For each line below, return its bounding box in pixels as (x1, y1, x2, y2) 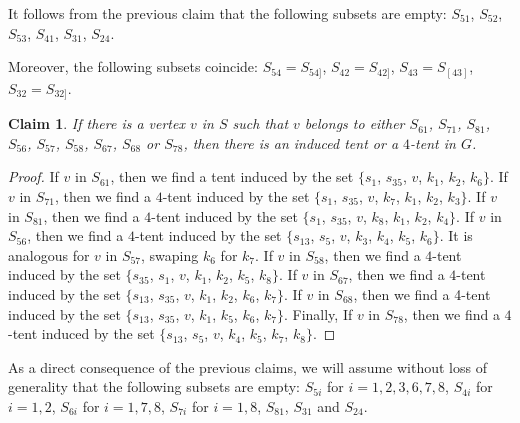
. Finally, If (283, 303, 353, 324)
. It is (439, 225, 473, 246)
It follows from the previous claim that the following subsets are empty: (8, 3, 447, 23)
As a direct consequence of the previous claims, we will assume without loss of (8, 356, 487, 377)
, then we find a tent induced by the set (110, 166, 354, 187)
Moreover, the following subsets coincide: (8, 56, 258, 77)
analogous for (8, 244, 90, 265)
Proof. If (8, 166, 59, 187)
